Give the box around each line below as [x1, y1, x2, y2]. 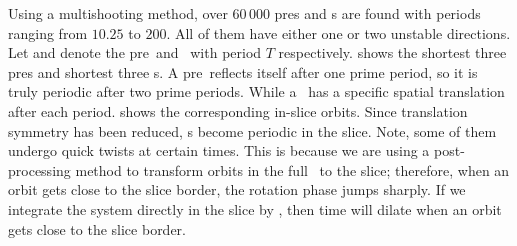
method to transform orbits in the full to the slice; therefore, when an [75, 159, 510, 180]
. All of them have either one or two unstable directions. [166, 22, 511, 43]
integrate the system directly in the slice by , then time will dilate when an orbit [8, 198, 502, 219]
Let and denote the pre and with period [8, 42, 262, 63]
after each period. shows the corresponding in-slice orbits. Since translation [8, 100, 468, 121]
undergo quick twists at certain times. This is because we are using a [8, 140, 430, 161]
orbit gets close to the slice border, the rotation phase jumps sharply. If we [8, 179, 466, 200]
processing [8, 159, 71, 180]
